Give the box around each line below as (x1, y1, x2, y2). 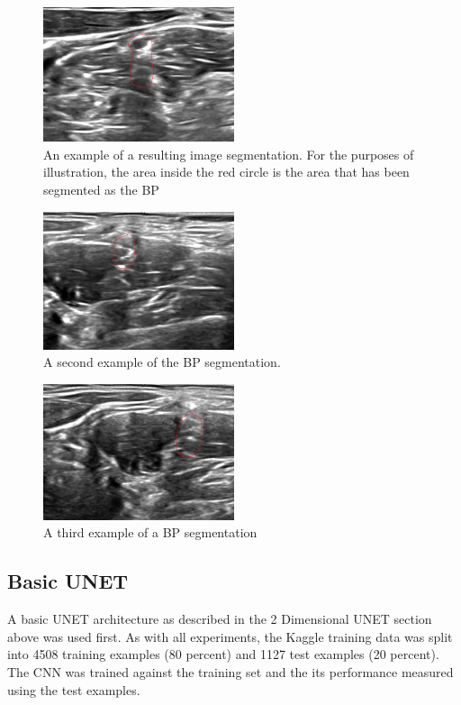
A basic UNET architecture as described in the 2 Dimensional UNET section (7, 609, 432, 628)
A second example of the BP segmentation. (43, 352, 281, 371)
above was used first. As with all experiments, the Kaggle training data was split (7, 627, 453, 645)
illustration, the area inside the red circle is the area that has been (43, 162, 410, 181)
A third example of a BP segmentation (43, 523, 258, 542)
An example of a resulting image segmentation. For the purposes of (43, 144, 414, 163)
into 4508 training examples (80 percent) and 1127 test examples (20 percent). (7, 645, 439, 664)
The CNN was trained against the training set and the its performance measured (7, 662, 454, 681)
